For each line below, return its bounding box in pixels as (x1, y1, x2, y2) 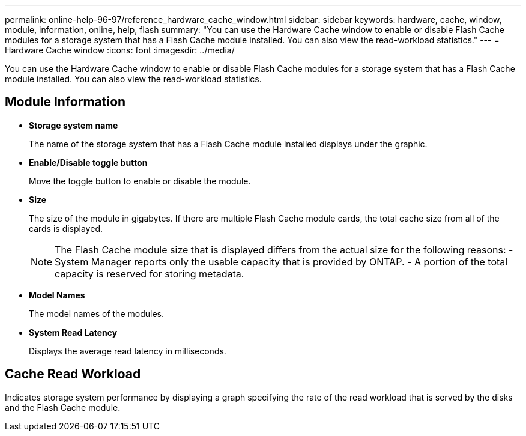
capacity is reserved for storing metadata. (55, 267, 244, 280)
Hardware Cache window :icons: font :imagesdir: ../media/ (5, 45, 235, 55)
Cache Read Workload (5, 366, 141, 382)
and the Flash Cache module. (5, 402, 121, 413)
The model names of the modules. (29, 308, 164, 319)
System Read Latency (29, 327, 118, 338)
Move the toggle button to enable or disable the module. (29, 175, 251, 186)
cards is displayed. (29, 223, 103, 234)
